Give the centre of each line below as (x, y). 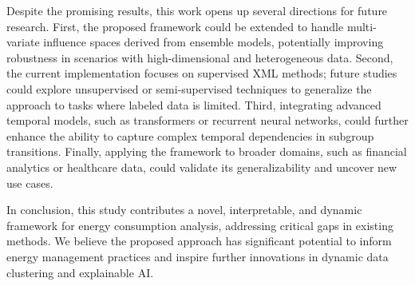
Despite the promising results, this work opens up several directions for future (197, 10)
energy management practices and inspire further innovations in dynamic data (198, 256)
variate (23, 42)
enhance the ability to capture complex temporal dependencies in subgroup (190, 135)
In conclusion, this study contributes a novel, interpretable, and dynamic (184, 210)
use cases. (30, 183)
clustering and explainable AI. (80, 272)
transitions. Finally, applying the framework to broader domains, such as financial (207, 151)
